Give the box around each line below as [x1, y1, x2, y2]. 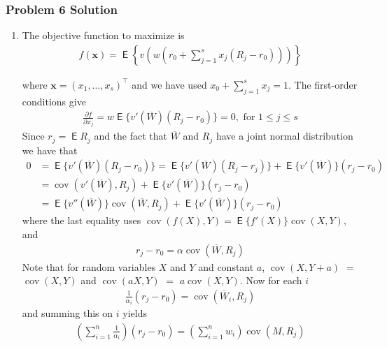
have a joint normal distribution [216, 128, 353, 143]
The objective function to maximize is [22, 28, 185, 43]
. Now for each [239, 273, 302, 288]
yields [122, 306, 147, 320]
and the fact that [94, 128, 168, 143]
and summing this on [22, 306, 113, 320]
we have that [22, 142, 78, 157]
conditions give [22, 94, 86, 108]
